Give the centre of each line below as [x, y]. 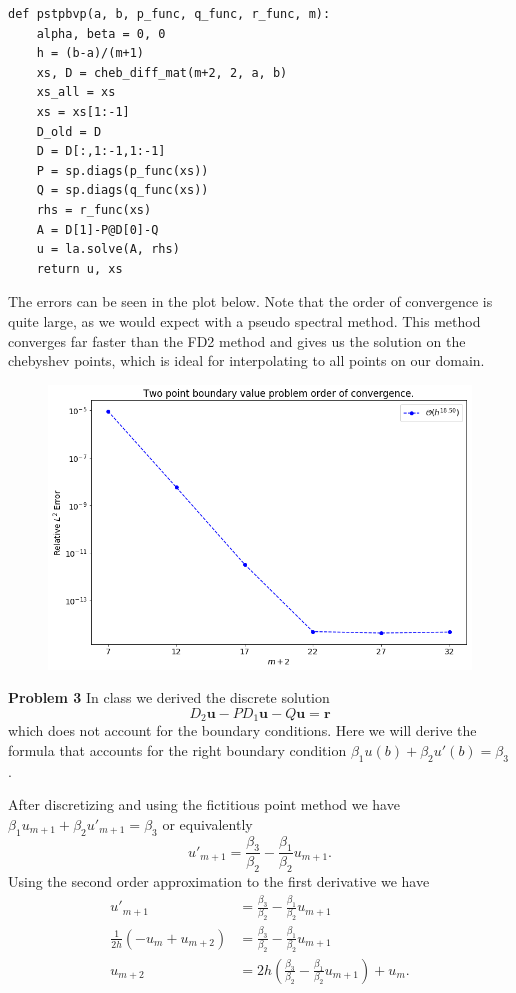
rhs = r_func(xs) [94, 209]
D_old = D [69, 131]
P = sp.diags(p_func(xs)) [122, 170]
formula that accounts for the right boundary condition [177, 749]
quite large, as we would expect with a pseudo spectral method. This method [244, 320]
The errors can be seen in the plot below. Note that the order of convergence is [250, 301]
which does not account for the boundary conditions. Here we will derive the [242, 730]
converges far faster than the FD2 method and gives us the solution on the [237, 340]
